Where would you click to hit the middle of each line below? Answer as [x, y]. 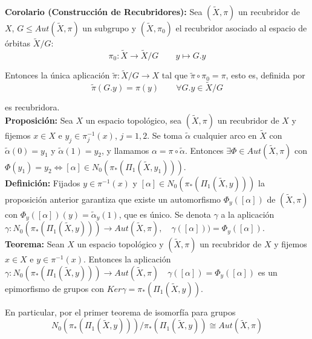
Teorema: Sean [35, 244]
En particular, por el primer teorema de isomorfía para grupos [120, 312]
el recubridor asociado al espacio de [241, 28]
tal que [175, 75]
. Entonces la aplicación [127, 259]
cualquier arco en [225, 135]
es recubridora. [32, 107]
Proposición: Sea [39, 120]
